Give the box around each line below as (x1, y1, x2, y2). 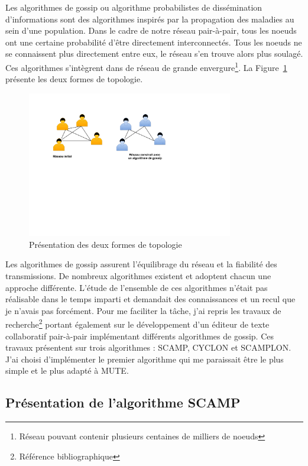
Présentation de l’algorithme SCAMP (5, 393, 241, 412)
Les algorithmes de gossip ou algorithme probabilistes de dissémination (5, 1, 262, 13)
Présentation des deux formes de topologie (29, 238, 182, 250)
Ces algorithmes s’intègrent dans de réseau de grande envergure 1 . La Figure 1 (5, 59, 287, 73)
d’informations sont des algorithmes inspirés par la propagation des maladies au (5, 12, 294, 25)
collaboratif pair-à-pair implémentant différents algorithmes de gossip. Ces (5, 329, 274, 342)
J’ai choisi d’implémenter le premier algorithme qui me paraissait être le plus (5, 352, 284, 365)
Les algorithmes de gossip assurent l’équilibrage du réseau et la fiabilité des (5, 258, 277, 270)
